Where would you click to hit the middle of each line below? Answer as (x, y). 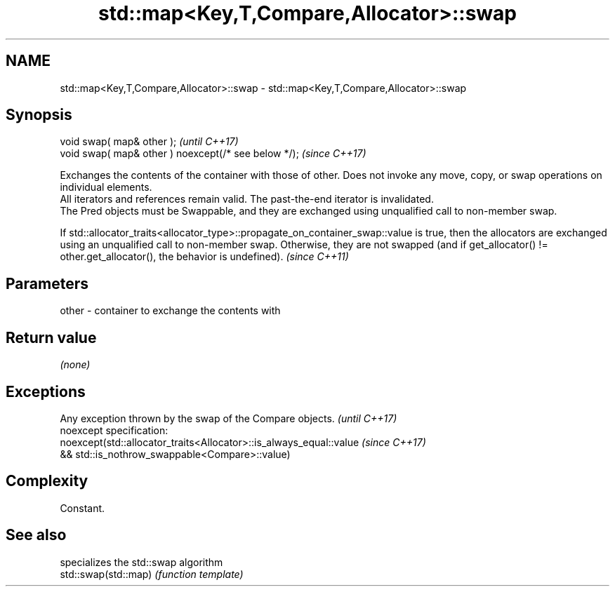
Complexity (47, 481)
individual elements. (106, 187)
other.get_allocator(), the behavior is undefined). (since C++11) (204, 257)
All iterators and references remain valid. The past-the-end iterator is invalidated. (247, 199)
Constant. (82, 508)
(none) (75, 365)
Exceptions (46, 391)
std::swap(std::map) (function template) (152, 574)
